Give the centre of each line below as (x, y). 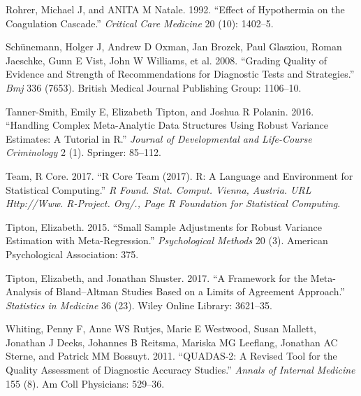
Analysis (24, 291)
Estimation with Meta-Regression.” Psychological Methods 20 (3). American (167, 240)
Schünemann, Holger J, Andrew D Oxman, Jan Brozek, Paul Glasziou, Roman (174, 47)
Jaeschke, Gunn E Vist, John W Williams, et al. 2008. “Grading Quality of (166, 60)
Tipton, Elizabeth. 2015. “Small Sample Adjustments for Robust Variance (164, 226)
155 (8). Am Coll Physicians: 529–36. (85, 383)
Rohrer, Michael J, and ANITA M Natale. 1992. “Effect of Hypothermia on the (175, 9)
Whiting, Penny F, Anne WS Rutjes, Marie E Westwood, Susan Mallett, (161, 328)
